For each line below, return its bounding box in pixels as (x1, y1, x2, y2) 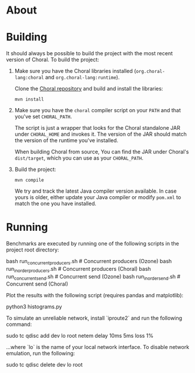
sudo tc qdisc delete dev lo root (6, 361, 83, 368)
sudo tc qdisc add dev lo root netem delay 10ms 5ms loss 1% (6, 332, 154, 340)
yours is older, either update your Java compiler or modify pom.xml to (14, 194, 181, 201)
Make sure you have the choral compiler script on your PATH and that (14, 107, 181, 114)
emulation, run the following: (6, 350, 75, 357)
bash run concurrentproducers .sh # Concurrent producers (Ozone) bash (6, 258, 172, 266)
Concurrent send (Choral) (6, 280, 69, 288)
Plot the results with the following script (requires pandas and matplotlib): (6, 292, 184, 299)
